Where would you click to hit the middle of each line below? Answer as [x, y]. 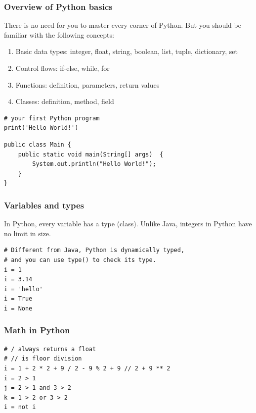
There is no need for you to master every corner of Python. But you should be [123, 25]
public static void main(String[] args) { [91, 154]
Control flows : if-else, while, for [63, 68]
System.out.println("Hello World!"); [94, 164]
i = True [18, 299]
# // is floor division [43, 359]
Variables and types [44, 205]
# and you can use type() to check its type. [80, 260]
